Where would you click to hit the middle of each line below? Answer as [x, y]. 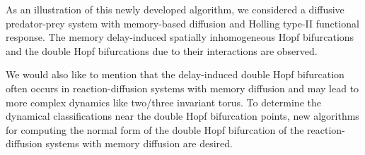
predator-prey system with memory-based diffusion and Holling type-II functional [182, 23]
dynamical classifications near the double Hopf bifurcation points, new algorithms [182, 116]
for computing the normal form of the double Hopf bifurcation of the [155, 129]
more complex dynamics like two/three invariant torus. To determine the [163, 102]
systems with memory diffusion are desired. [139, 143]
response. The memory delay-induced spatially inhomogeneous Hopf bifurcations [180, 37]
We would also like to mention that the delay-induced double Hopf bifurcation [175, 74]
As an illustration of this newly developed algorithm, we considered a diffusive [175, 9]
